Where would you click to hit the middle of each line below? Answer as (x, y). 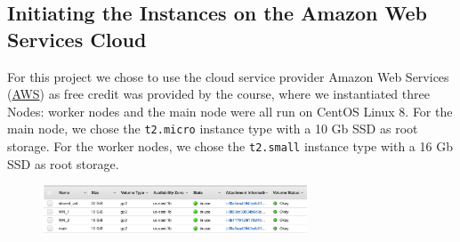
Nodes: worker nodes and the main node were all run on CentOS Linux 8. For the (230, 111)
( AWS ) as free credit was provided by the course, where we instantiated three (218, 94)
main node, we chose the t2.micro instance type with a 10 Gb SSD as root (213, 129)
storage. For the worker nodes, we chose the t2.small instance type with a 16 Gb (230, 146)
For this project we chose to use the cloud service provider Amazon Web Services (228, 76)
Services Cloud (77, 39)
